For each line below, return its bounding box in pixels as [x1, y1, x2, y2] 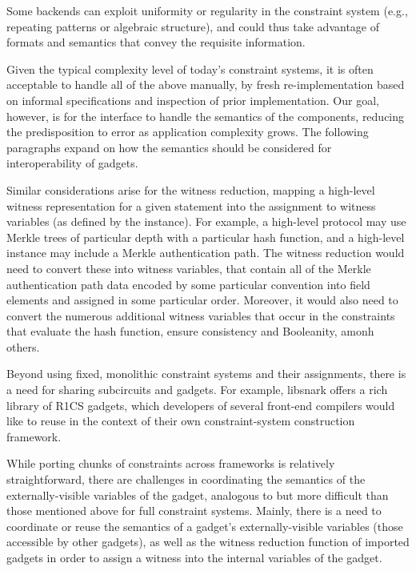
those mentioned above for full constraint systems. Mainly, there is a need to [6, 502, 382, 519]
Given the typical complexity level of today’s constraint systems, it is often [6, 60, 374, 77]
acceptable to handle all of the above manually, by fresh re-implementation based [6, 76, 405, 93]
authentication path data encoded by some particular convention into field [6, 275, 370, 292]
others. [6, 338, 40, 355]
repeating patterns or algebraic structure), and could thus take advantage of [6, 18, 379, 34]
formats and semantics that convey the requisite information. [6, 34, 306, 50]
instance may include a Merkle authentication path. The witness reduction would [6, 244, 405, 261]
